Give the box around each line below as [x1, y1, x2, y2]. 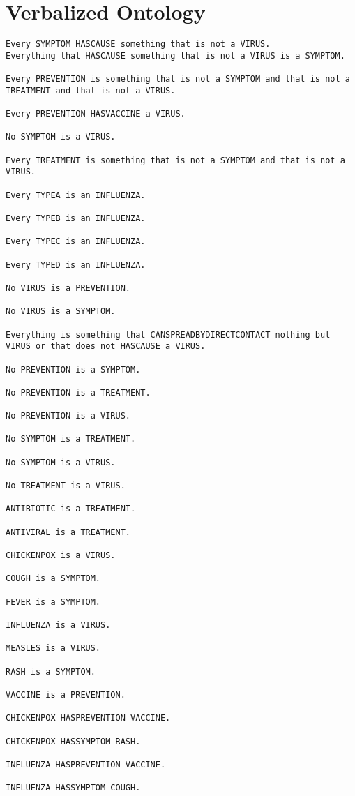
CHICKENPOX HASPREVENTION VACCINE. [6, 713, 171, 723]
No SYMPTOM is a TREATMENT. [6, 434, 136, 444]
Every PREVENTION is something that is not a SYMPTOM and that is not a [6, 74, 350, 84]
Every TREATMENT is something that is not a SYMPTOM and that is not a [6, 155, 345, 165]
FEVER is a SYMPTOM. [6, 596, 101, 607]
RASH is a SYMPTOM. [6, 666, 96, 677]
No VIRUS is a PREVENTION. [6, 283, 130, 293]
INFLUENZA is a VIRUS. [6, 619, 111, 630]
